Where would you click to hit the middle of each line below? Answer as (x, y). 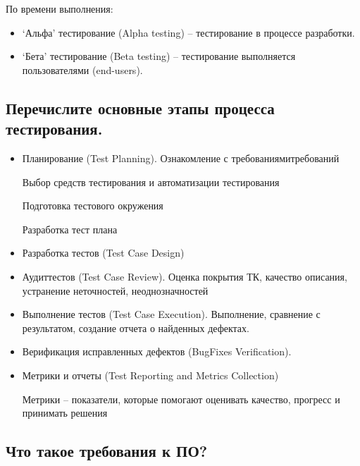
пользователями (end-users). (82, 69)
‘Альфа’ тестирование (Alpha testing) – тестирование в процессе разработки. (188, 32)
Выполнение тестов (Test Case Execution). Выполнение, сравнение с (171, 314)
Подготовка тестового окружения (93, 206)
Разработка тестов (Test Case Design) (103, 253)
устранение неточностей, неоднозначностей (115, 290)
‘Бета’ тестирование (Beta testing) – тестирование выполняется (159, 56)
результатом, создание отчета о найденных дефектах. (136, 327)
